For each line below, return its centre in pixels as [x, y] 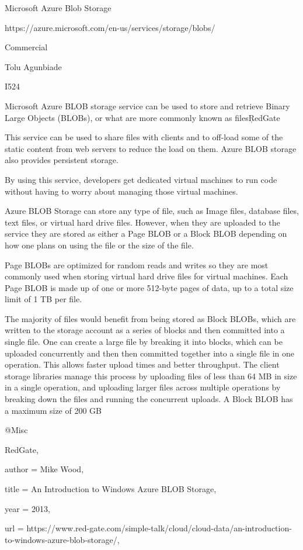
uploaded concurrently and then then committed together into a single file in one [150, 353]
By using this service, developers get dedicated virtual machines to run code [141, 179]
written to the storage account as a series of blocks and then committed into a [145, 330]
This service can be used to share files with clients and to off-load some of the [144, 137]
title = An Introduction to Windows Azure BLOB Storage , [111, 489]
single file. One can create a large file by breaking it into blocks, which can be [144, 342]
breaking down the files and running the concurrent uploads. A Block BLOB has [149, 399]
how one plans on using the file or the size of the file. [99, 245]
